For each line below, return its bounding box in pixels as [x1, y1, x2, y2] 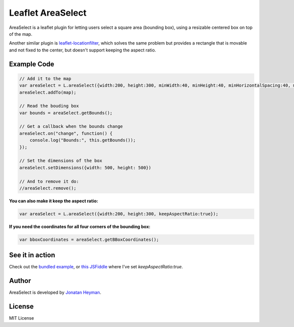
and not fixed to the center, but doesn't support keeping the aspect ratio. [9, 47, 156, 53]
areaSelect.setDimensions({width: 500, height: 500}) [19, 164, 151, 170]
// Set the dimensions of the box [19, 158, 102, 163]
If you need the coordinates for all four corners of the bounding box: [9, 223, 150, 230]
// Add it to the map [19, 76, 72, 81]
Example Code [9, 60, 54, 68]
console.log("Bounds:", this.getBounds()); [29, 138, 136, 143]
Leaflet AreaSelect [9, 7, 87, 18]
